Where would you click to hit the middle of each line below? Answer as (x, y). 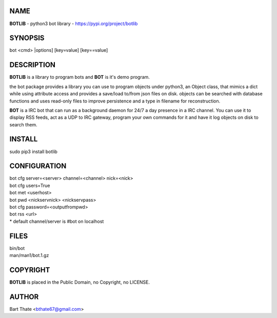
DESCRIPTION (33, 65)
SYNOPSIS (27, 38)
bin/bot (17, 248)
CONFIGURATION (38, 166)
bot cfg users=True (30, 185)
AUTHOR (24, 297)
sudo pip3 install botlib (33, 152)
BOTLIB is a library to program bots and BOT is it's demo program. (80, 77)
